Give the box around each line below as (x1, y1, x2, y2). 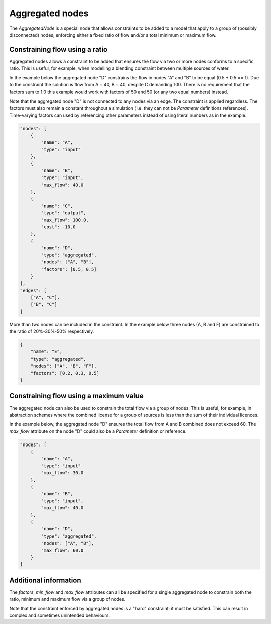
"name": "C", (41, 203, 73, 209)
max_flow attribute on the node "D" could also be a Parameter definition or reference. (9, 428, 187, 434)
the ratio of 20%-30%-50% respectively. (9, 328, 94, 334)
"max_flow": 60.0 (41, 547, 84, 553)
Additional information (9, 576, 81, 584)
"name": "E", (30, 349, 63, 354)
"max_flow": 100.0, (41, 217, 89, 223)
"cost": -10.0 (41, 224, 76, 230)
